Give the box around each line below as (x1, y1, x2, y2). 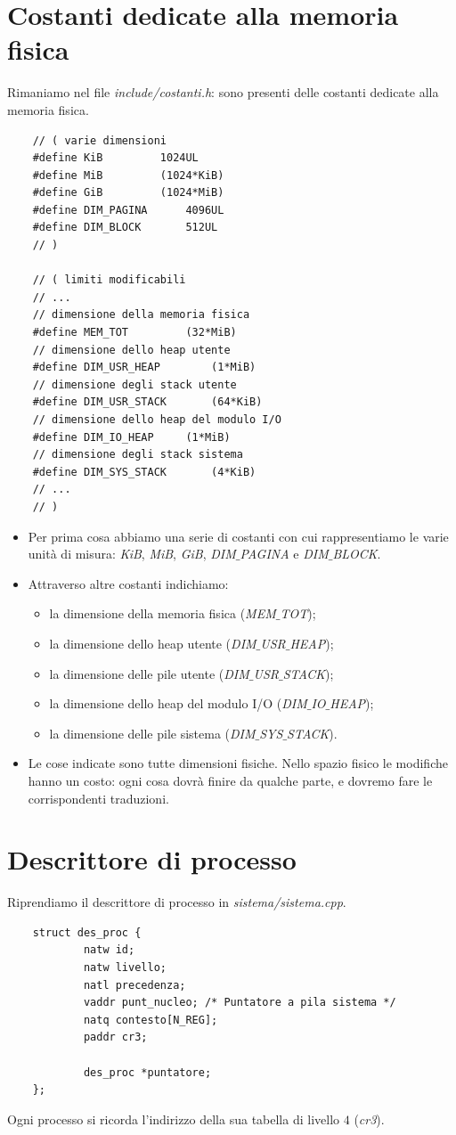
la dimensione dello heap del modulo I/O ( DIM (49, 694, 307, 713)
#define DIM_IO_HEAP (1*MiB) (32, 430, 231, 444)
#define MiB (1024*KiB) (32, 168, 224, 182)
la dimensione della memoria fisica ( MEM (49, 604, 276, 623)
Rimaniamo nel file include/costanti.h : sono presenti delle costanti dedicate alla (7, 83, 439, 102)
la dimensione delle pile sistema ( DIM (49, 723, 256, 742)
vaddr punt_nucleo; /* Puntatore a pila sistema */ (83, 996, 396, 1009)
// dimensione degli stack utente (32, 378, 237, 391)
